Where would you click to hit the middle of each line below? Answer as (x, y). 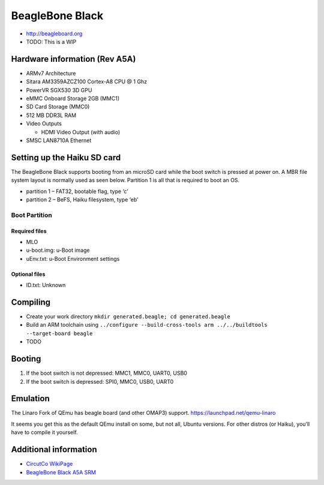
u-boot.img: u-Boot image (58, 250)
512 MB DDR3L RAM (51, 115)
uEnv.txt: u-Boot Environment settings (73, 258)
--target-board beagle (59, 333)
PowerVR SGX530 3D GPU (59, 90)
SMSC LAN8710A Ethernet (59, 140)
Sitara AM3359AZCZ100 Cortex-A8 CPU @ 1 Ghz (86, 82)
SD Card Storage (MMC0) (58, 107)
